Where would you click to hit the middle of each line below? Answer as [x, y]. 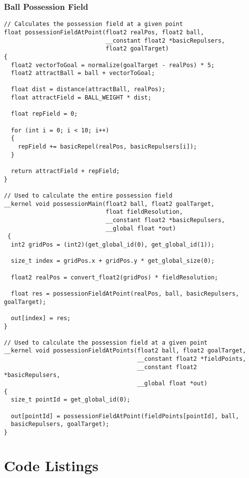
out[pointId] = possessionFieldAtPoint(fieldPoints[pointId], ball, [125, 416]
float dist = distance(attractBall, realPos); [88, 89]
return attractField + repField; [65, 171]
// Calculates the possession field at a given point [94, 24]
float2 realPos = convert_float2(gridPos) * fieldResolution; [114, 277]
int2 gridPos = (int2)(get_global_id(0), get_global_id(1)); [113, 244]
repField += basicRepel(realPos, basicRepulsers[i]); [107, 147]
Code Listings [51, 465]
